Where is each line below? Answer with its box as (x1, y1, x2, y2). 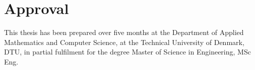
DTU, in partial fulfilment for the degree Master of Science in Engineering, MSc (4, 46, 251, 57)
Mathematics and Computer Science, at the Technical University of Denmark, (4, 36, 244, 47)
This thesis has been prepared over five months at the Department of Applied (4, 27, 244, 37)
